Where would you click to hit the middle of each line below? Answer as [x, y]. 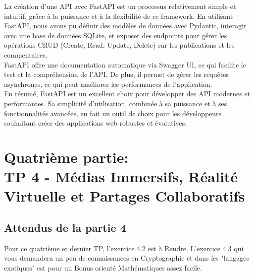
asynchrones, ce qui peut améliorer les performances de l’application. [108, 84]
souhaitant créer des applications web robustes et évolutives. [96, 123]
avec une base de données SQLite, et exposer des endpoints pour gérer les [116, 35]
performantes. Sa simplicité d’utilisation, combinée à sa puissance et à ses [116, 103]
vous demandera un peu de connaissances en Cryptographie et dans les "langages [127, 258]
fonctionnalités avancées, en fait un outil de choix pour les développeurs [113, 113]
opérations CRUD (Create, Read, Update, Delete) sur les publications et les [119, 45]
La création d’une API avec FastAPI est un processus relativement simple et [120, 6]
